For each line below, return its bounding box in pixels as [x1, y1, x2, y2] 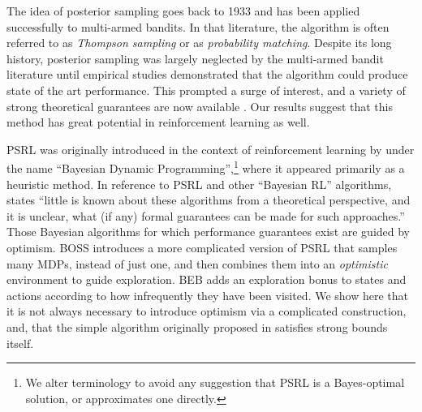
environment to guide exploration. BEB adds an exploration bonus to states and [6, 271, 407, 288]
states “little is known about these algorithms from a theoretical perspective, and [6, 191, 411, 208]
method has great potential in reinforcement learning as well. [6, 114, 310, 131]
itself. [6, 334, 34, 351]
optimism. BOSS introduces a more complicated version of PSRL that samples [6, 238, 398, 255]
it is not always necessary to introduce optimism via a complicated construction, [6, 303, 407, 320]
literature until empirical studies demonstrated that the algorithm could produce [6, 66, 408, 83]
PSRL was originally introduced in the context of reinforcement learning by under [6, 140, 415, 157]
